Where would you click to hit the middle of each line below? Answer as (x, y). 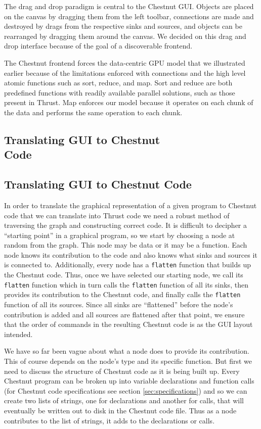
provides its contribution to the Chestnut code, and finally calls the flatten (122, 294)
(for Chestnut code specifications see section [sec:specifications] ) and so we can (126, 390)
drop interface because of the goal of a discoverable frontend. (98, 46)
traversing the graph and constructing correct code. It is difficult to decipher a (126, 225)
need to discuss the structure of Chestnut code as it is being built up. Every (122, 371)
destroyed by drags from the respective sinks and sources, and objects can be (123, 26)
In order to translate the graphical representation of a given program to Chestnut (130, 205)
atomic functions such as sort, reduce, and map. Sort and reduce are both (118, 83)
